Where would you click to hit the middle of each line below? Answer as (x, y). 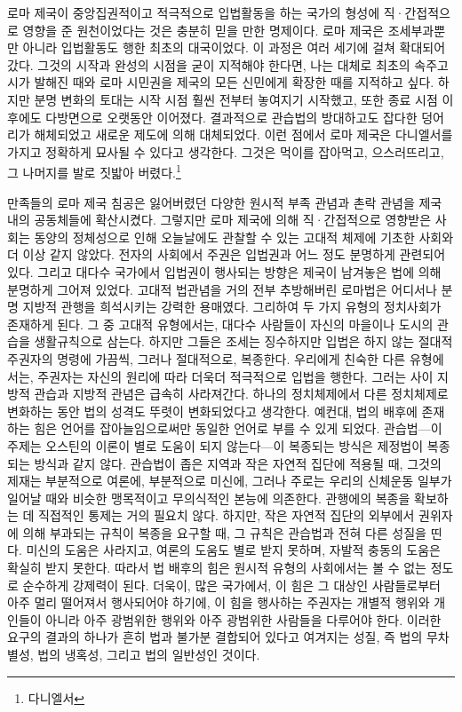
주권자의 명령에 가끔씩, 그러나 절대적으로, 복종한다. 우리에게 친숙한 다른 (207, 358)
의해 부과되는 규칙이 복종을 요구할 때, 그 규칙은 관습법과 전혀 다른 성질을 (224, 532)
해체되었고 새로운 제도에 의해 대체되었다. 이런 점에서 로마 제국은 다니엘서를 (243, 134)
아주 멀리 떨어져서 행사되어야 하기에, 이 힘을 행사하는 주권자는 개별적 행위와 (219, 602)
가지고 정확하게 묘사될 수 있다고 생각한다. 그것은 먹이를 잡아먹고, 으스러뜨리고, (226, 151)
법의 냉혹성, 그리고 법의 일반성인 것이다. (149, 655)
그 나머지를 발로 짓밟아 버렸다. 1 (94, 171)
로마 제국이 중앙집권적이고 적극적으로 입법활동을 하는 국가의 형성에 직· (206, 12)
